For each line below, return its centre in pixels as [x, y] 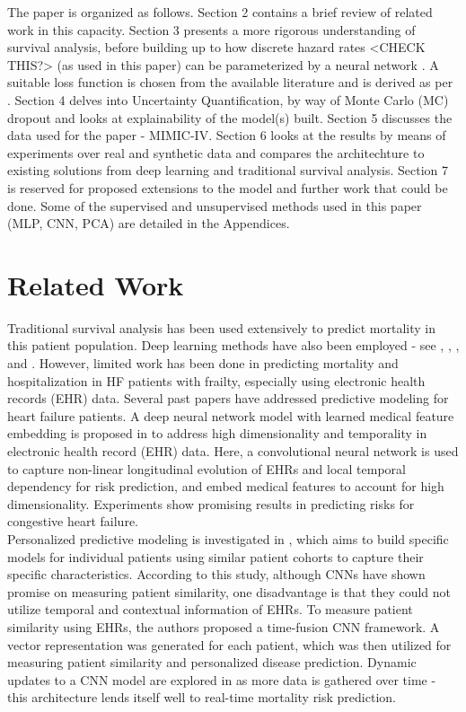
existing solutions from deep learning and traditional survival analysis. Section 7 [228, 170]
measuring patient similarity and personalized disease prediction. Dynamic [212, 662]
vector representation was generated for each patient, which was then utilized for [229, 644]
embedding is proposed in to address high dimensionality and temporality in [217, 433]
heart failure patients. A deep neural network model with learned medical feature [231, 415]
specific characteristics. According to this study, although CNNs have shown [216, 574]
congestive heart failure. [73, 521]
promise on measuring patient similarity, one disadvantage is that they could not [229, 591]
